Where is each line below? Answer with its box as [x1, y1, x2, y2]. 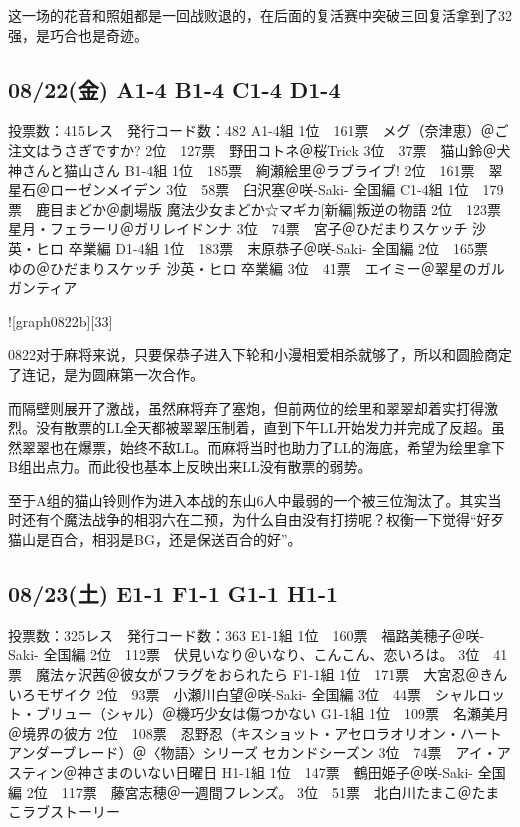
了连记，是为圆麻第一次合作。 [8, 363, 204, 384]
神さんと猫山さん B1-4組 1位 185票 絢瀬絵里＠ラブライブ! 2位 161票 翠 [8, 159, 503, 180]
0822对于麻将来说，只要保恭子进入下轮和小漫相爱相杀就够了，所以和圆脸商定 [8, 344, 512, 365]
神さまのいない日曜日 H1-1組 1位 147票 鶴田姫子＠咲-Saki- [77, 762, 474, 783]
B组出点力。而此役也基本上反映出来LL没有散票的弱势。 [8, 456, 372, 477]
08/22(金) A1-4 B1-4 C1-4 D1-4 [8, 73, 341, 104]
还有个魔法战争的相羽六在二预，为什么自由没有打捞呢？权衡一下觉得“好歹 [21, 509, 505, 530]
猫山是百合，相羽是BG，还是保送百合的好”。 [8, 529, 302, 550]
